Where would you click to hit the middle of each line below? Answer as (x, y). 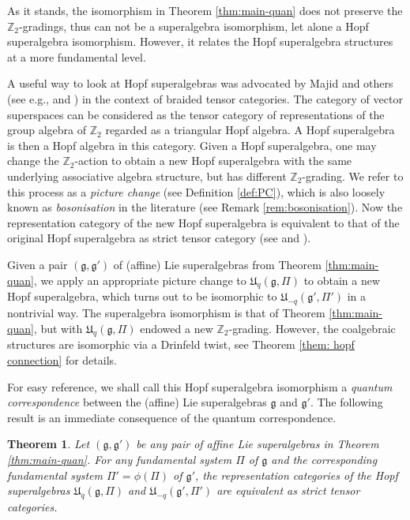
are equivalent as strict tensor (288, 490)
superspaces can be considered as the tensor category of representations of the (196, 114)
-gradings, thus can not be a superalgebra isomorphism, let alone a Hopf (194, 26)
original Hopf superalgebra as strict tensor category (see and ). (159, 238)
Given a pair (38, 264)
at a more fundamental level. (77, 56)
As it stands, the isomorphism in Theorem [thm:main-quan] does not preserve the (205, 10)
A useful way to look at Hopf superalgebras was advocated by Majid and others (200, 83)
